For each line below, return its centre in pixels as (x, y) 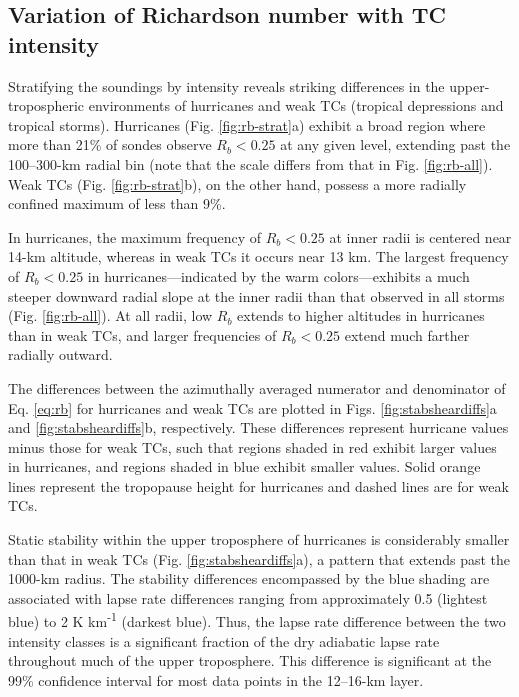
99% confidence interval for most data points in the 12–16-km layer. (216, 679)
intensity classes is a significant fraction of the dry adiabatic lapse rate (224, 640)
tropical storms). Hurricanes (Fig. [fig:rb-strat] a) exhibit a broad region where (247, 124)
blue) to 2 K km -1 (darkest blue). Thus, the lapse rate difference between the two (257, 620)
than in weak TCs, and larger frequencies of (142, 334)
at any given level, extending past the (395, 144)
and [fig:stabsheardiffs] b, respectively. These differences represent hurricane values (258, 427)
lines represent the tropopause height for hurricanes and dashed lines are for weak (258, 485)
